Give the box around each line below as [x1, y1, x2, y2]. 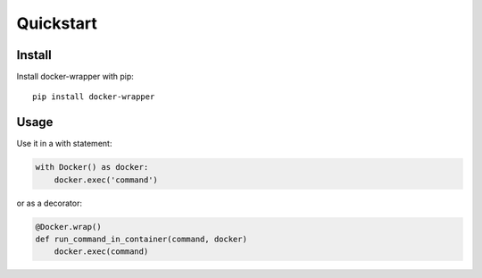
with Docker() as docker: [35, 162, 149, 173]
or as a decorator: [16, 198, 82, 208]
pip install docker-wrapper [32, 92, 155, 102]
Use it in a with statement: [16, 139, 112, 149]
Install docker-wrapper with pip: [16, 72, 134, 82]
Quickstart [16, 13, 98, 33]
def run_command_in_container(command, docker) [35, 234, 247, 245]
